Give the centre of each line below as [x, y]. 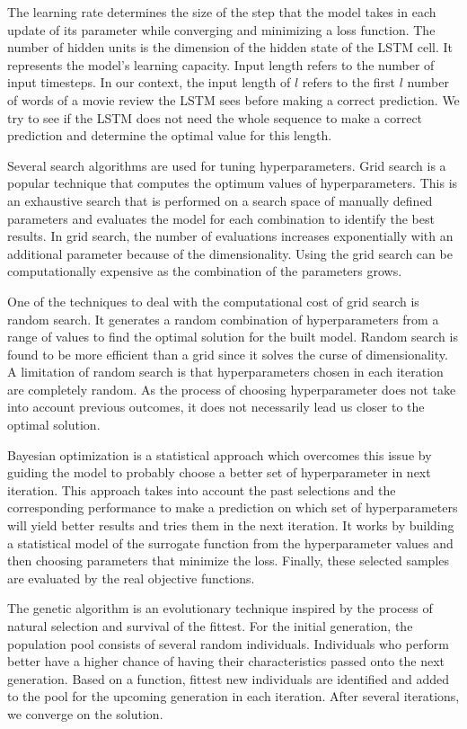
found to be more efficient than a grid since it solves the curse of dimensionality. [228, 354]
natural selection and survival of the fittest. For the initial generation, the [210, 626]
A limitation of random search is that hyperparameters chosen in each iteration [225, 372]
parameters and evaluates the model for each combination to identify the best [221, 218]
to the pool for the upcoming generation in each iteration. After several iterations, [233, 696]
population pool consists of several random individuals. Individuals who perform [228, 643]
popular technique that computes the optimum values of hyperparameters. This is [233, 183]
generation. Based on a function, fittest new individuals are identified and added [229, 678]
